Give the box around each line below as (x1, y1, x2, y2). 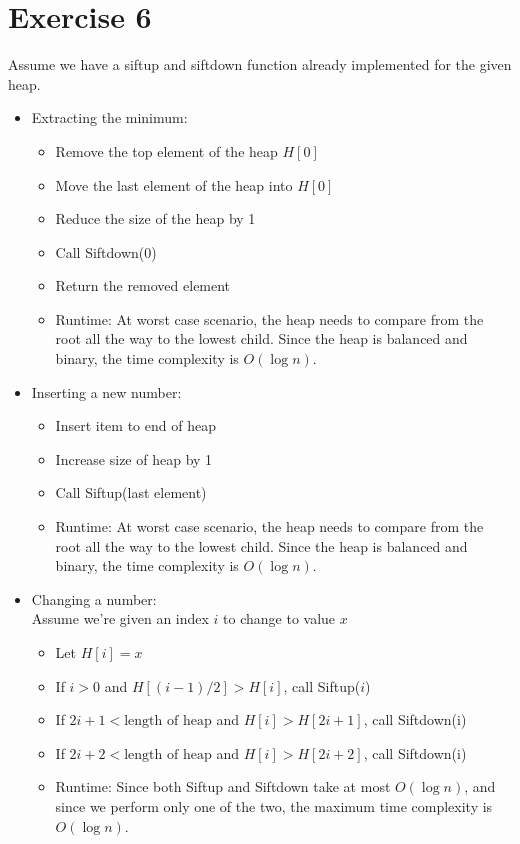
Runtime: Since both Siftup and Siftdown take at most (55, 776, 391, 797)
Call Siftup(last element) (55, 482, 207, 503)
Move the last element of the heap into (55, 174, 293, 195)
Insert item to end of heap (55, 415, 216, 436)
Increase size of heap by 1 (55, 448, 213, 469)
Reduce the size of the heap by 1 (55, 208, 256, 229)
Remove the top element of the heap (55, 140, 278, 161)
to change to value (223, 608, 336, 629)
